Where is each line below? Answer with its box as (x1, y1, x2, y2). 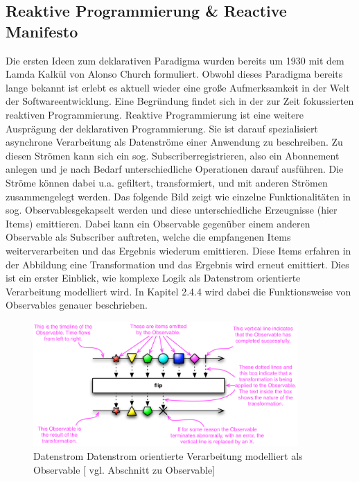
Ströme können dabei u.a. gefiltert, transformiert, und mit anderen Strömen (6, 175, 328, 189)
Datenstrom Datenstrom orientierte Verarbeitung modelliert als (33, 449, 303, 463)
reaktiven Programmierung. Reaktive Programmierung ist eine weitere (6, 107, 304, 121)
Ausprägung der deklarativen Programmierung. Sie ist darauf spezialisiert (6, 121, 318, 135)
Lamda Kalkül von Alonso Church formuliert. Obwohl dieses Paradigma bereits (6, 67, 343, 81)
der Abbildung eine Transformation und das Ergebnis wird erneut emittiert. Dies (6, 257, 349, 271)
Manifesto (6, 20, 78, 42)
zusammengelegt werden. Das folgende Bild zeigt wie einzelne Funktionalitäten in (6, 189, 351, 203)
